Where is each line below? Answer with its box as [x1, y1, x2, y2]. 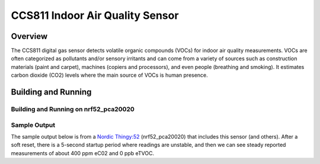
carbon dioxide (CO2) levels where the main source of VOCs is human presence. [11, 71, 209, 79]
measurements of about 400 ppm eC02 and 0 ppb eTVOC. [11, 149, 154, 156]
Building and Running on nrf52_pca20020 [11, 105, 135, 113]
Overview [11, 31, 48, 41]
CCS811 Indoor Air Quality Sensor [11, 9, 179, 22]
